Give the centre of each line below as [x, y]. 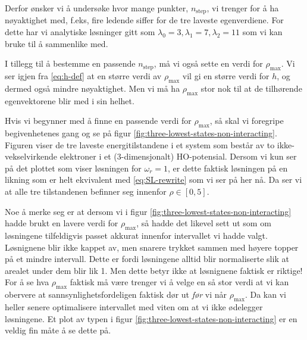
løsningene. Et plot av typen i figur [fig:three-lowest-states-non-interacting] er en [151, 318]
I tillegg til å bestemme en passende [70, 63]
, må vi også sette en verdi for [208, 63]
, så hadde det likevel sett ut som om [204, 223]
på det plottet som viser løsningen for [73, 168]
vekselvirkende [31, 156]
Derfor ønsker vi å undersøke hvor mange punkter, [97, 8]
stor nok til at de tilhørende [251, 88]
